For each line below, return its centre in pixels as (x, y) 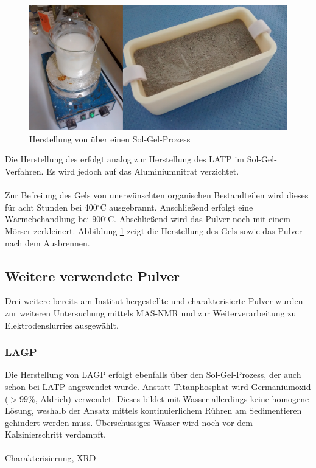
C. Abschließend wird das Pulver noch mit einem (199, 219)
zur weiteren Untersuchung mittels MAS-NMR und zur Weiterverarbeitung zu (151, 313)
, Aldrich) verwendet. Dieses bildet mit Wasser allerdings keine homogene (172, 398)
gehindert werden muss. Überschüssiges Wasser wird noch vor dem (129, 422)
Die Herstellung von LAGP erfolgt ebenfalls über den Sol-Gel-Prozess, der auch (153, 375)
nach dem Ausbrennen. (47, 243)
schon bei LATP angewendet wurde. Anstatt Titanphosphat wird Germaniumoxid (158, 386)
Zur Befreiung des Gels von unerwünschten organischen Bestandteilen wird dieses (157, 195)
